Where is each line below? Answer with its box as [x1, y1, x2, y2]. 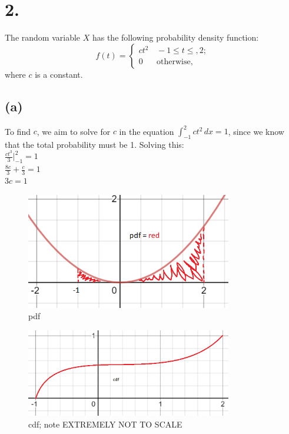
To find [5, 125, 31, 137]
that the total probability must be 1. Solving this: [5, 138, 184, 150]
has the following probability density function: [92, 31, 259, 44]
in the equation [119, 125, 174, 137]
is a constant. [35, 68, 83, 80]
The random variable [5, 31, 81, 44]
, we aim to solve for [36, 125, 111, 137]
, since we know [228, 125, 284, 137]
